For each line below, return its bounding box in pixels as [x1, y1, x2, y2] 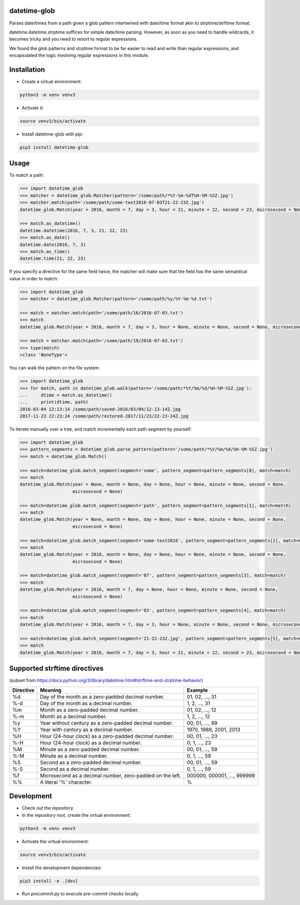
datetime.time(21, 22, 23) [19, 256, 86, 261]
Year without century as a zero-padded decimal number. [40, 719, 173, 726]
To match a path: [9, 172, 44, 178]
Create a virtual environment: [21, 78, 82, 85]
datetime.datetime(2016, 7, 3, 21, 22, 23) [19, 228, 128, 233]
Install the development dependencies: [21, 864, 102, 870]
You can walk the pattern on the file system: [9, 365, 100, 371]
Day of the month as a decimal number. [40, 700, 132, 707]
